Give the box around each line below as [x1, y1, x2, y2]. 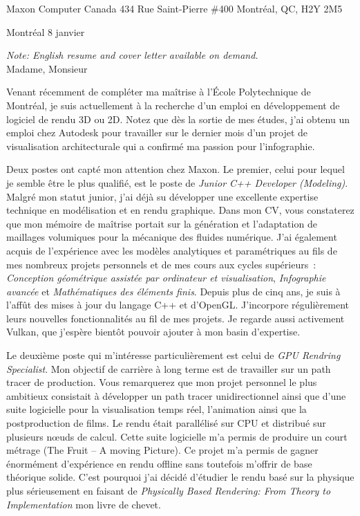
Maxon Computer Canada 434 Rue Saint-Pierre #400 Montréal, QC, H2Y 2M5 [6, 1, 343, 15]
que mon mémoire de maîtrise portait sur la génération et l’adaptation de [6, 216, 317, 230]
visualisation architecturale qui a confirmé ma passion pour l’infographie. [6, 138, 315, 153]
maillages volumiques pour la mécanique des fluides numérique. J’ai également [6, 230, 337, 244]
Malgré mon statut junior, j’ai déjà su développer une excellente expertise [6, 189, 319, 203]
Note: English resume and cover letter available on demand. [6, 48, 258, 62]
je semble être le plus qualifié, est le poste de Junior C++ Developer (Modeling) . [6, 175, 348, 190]
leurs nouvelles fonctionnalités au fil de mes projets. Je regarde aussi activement [6, 311, 345, 325]
